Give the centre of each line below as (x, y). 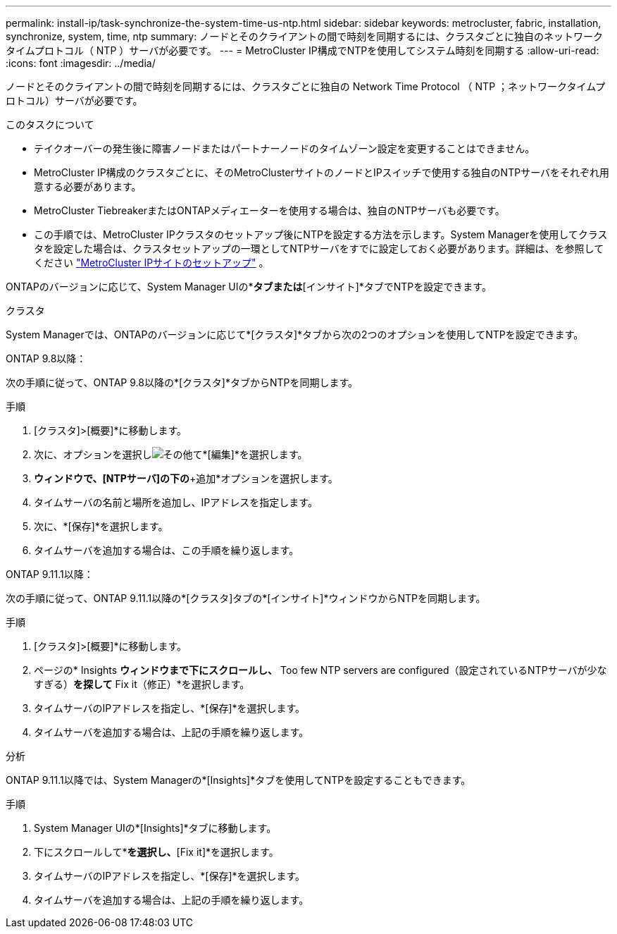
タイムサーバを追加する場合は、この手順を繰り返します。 (167, 550)
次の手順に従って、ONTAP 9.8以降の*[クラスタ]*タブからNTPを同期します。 (182, 382)
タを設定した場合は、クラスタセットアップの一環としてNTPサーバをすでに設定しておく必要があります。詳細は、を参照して (319, 248)
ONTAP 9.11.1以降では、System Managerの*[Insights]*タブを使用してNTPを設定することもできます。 (238, 780)
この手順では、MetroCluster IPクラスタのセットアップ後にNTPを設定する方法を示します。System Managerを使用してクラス (321, 234)
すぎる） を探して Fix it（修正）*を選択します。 (142, 684)
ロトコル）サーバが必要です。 (74, 100)
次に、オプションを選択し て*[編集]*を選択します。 (171, 454)
